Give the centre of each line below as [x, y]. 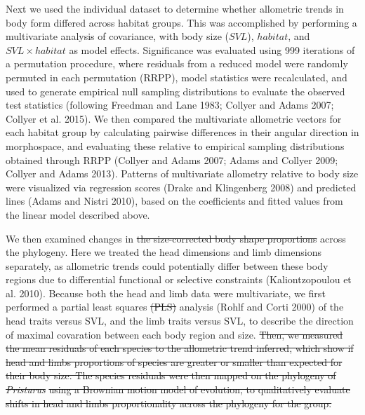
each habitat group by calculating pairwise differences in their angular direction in [182, 132]
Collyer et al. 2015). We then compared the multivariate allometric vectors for [174, 118]
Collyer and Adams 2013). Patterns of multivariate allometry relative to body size [182, 174]
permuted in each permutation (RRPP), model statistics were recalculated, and [177, 77]
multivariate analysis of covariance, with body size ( [118, 36]
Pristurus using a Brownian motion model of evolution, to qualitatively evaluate [178, 389]
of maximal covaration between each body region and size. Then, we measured [174, 334]
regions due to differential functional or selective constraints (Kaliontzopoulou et [179, 279]
